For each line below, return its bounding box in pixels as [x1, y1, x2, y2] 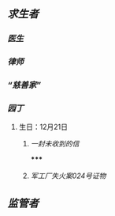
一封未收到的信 [30, 139, 80, 149]
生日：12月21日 [18, 122, 69, 132]
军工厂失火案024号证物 [30, 171, 106, 180]
